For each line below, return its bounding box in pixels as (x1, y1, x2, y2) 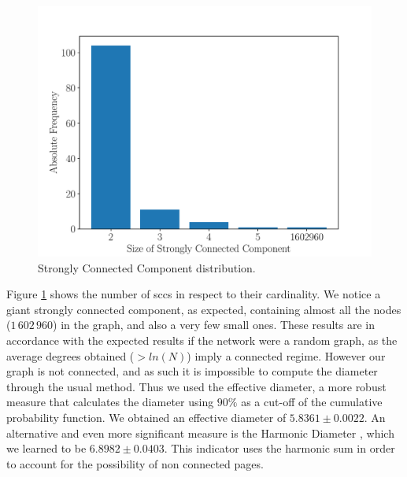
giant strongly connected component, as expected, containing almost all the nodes (6, 301, 401, 317)
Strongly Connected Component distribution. (38, 259, 256, 275)
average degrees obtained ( (6, 347, 135, 364)
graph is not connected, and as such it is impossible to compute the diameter (6, 363, 378, 379)
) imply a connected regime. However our (187, 347, 386, 364)
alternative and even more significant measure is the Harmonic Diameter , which (6, 424, 394, 441)
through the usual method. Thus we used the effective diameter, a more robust (6, 378, 387, 394)
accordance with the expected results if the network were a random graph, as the (6, 331, 398, 348)
